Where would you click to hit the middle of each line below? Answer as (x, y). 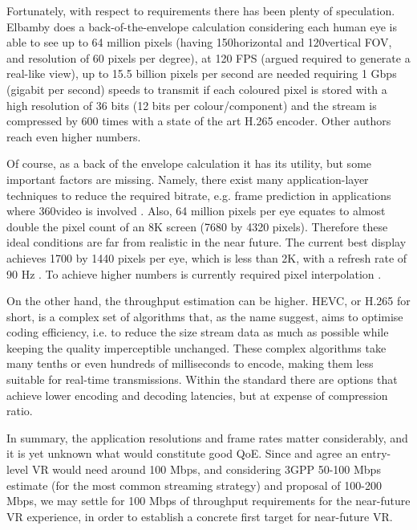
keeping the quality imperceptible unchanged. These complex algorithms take (196, 347)
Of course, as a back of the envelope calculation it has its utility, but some (189, 163)
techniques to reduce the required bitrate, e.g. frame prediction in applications (199, 195)
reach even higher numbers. (74, 136)
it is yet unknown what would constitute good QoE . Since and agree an (182, 453)
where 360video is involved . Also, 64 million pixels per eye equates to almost (196, 211)
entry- (376, 453)
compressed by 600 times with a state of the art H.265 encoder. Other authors (199, 121)
